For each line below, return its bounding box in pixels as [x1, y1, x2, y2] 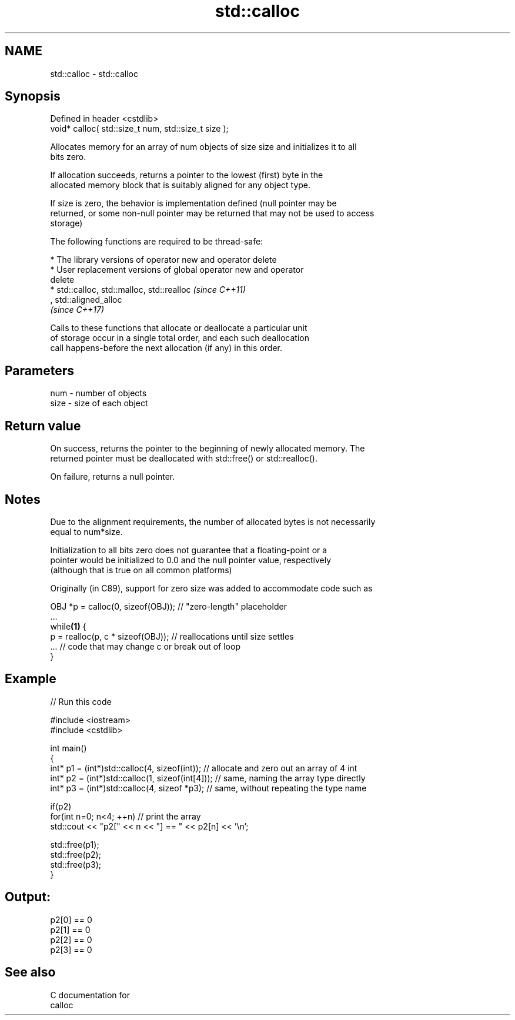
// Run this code [50, 696, 112, 707]
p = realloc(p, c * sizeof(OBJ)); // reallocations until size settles [50, 631, 294, 641]
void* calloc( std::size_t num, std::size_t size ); [50, 123, 229, 134]
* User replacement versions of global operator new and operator [50, 265, 304, 275]
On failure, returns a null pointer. [50, 471, 175, 482]
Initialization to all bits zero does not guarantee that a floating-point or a [50, 544, 327, 555]
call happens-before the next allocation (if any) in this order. [50, 343, 283, 353]
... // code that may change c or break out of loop [50, 641, 240, 651]
